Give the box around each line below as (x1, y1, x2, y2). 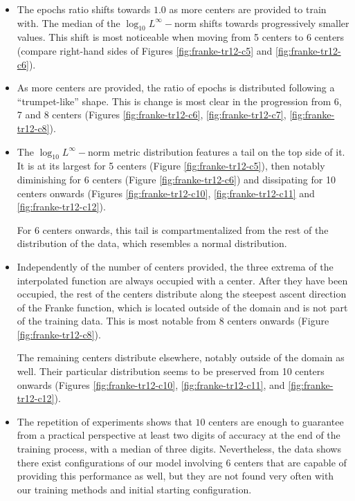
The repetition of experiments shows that (17, 414, 192, 428)
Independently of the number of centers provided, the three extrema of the (17, 259, 334, 273)
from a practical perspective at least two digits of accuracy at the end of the (17, 428, 340, 442)
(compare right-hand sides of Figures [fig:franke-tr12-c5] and (17, 43, 273, 57)
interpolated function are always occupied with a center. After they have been (17, 273, 348, 287)
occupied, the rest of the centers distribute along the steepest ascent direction (17, 286, 347, 301)
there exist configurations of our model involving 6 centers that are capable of (17, 455, 347, 469)
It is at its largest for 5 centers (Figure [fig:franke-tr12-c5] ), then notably (17, 158, 325, 173)
